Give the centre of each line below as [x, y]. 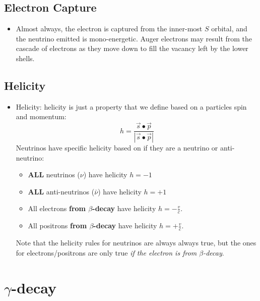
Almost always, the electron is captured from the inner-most [109, 29]
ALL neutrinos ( [54, 174]
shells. [25, 58]
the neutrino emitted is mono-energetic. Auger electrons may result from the [134, 38]
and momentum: [41, 116]
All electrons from [57, 208]
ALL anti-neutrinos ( [61, 191]
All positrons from [57, 225]
